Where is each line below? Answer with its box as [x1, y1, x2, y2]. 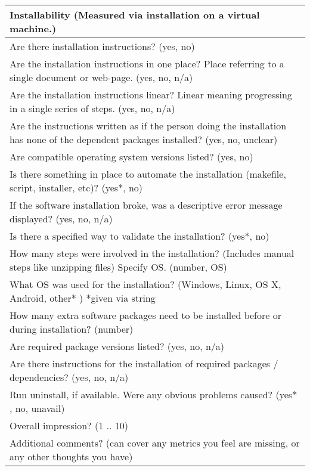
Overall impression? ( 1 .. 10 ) [10, 419, 128, 432]
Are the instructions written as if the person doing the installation [10, 119, 287, 132]
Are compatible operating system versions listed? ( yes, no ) [10, 150, 253, 163]
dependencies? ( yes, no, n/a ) [10, 370, 129, 384]
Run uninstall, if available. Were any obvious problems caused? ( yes [10, 388, 293, 401]
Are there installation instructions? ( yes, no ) [10, 39, 195, 53]
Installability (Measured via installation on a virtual [10, 8, 260, 21]
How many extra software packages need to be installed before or [10, 308, 281, 322]
